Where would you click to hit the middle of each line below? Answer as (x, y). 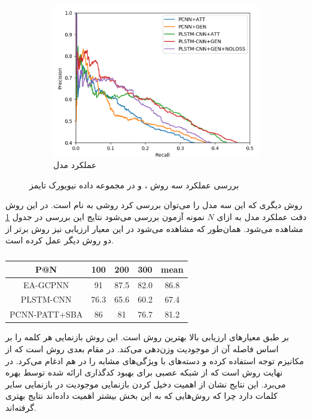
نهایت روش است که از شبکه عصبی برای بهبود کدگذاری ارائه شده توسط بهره (144, 372)
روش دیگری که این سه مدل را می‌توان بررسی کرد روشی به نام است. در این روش (154, 205)
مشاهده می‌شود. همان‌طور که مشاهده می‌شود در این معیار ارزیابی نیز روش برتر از (154, 228)
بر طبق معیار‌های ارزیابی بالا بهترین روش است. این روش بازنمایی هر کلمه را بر (147, 337)
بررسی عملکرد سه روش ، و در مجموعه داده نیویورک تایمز (134, 184)
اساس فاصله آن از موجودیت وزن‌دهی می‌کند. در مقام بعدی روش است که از (142, 348)
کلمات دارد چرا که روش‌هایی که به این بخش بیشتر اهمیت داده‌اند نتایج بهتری (141, 396)
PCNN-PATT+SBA (46, 314)
